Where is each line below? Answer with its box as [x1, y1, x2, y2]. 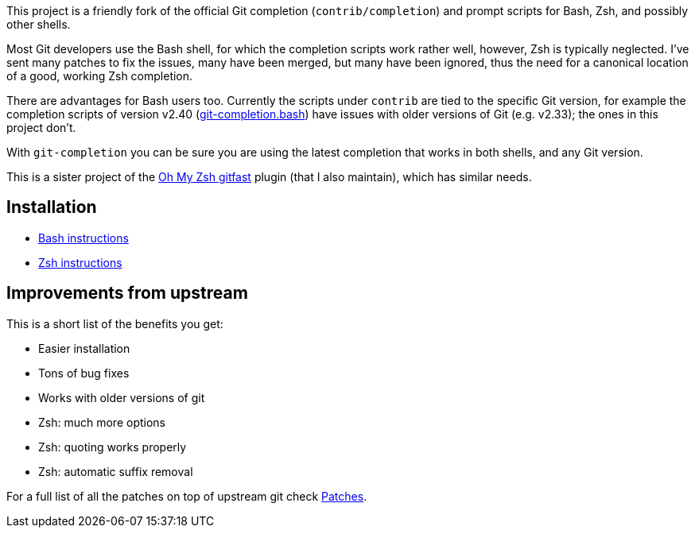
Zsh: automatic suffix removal [38, 464, 193, 478]
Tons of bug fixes [38, 366, 130, 380]
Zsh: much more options [38, 415, 165, 429]
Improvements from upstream [6, 283, 248, 304]
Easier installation [38, 341, 130, 355]
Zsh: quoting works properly [38, 439, 187, 454]
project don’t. [6, 121, 76, 134]
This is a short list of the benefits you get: [6, 316, 223, 331]
